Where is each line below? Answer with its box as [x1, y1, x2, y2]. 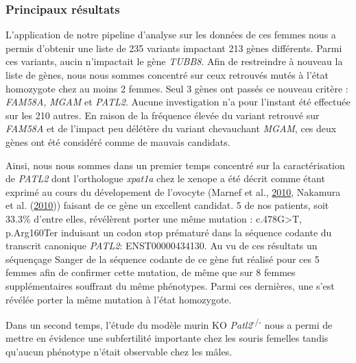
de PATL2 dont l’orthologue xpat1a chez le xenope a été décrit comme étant [5, 171, 325, 186]
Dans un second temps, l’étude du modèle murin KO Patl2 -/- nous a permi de [5, 316, 333, 331]
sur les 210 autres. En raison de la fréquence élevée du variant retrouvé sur [5, 108, 320, 122]
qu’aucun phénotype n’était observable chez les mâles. [5, 344, 233, 358]
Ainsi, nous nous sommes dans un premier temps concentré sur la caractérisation [5, 158, 345, 172]
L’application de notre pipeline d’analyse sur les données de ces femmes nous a [5, 27, 336, 42]
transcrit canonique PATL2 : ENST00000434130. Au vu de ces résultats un [5, 238, 318, 253]
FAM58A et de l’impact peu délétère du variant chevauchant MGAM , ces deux [5, 121, 337, 136]
